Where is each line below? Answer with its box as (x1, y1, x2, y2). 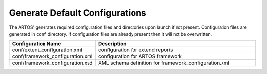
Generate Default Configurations (9, 7, 147, 18)
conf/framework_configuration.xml (12, 53, 93, 60)
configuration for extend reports (98, 47, 173, 53)
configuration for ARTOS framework (98, 53, 182, 60)
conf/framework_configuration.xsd (12, 59, 93, 66)
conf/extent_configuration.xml (12, 47, 83, 53)
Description (98, 40, 127, 47)
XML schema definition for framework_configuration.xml (98, 59, 230, 66)
